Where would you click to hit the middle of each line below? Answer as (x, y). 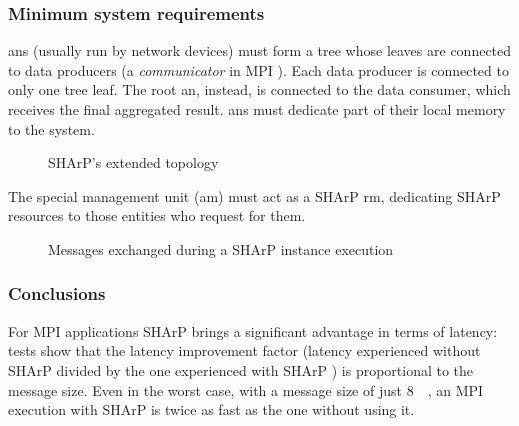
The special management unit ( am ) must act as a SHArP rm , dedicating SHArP (254, 195)
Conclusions (57, 293)
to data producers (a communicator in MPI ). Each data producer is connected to (258, 69)
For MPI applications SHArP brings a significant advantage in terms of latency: (253, 330)
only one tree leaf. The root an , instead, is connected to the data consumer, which (259, 89)
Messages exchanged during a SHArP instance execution (221, 248)
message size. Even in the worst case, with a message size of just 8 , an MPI (246, 389)
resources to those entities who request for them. (157, 215)
